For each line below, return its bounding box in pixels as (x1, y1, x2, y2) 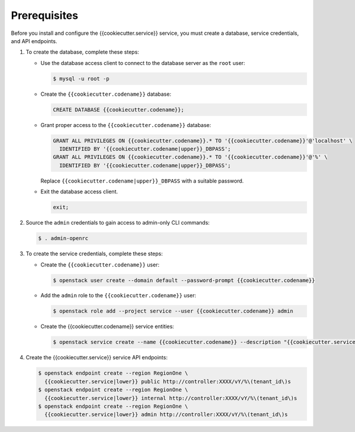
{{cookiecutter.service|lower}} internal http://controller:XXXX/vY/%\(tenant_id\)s (44, 395, 298, 401)
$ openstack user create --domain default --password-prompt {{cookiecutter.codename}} (53, 277, 315, 284)
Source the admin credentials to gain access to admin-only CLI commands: (25, 219, 210, 226)
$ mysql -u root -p (53, 75, 109, 82)
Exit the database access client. (40, 188, 118, 195)
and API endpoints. (11, 37, 57, 44)
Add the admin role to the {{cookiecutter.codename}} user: (40, 292, 196, 299)
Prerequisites (11, 9, 79, 22)
